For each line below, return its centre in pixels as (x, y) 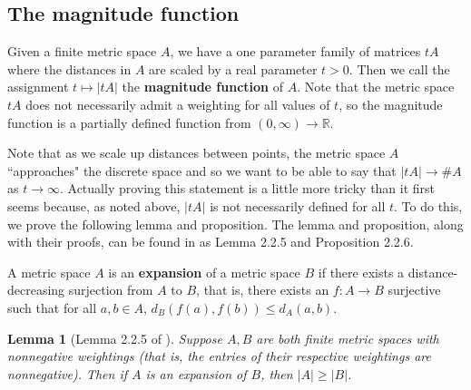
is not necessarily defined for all (298, 205)
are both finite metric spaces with (348, 338)
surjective (414, 290)
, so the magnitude (391, 104)
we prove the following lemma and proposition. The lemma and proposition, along (235, 224)
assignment (38, 87)
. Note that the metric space (376, 87)
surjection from (111, 290)
